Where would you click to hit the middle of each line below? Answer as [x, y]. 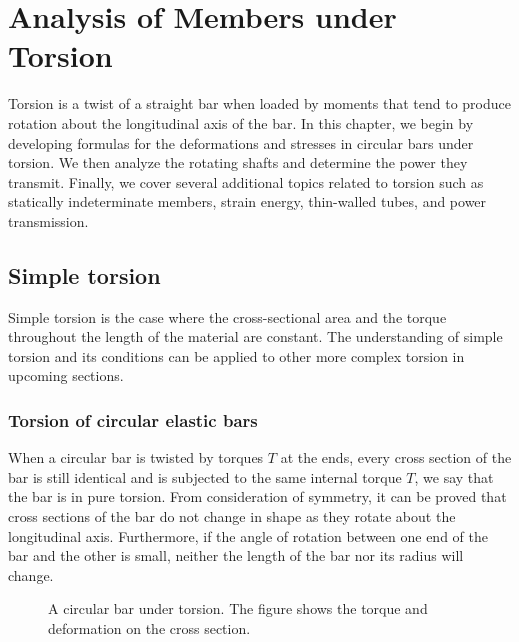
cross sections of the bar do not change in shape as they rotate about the [232, 516]
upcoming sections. [66, 375]
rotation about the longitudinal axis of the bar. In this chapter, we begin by [241, 122]
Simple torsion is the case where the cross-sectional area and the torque [227, 316]
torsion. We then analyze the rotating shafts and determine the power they [238, 162]
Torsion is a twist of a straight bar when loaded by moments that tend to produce [259, 103]
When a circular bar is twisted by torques [136, 457]
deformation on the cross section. [149, 628]
